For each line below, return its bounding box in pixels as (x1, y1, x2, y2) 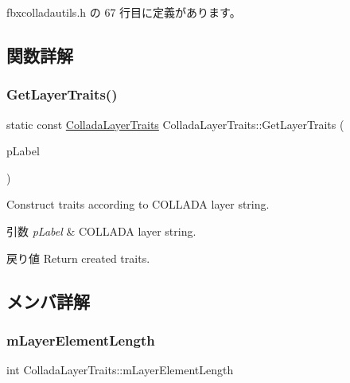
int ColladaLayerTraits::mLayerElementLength (6, 362, 234, 378)
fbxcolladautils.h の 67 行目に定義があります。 (6, 4, 241, 20)
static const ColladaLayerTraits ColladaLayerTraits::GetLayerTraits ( (6, 115, 344, 132)
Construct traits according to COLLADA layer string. (6, 196, 270, 213)
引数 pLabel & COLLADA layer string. (6, 222, 196, 239)
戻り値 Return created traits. (6, 249, 150, 266)
